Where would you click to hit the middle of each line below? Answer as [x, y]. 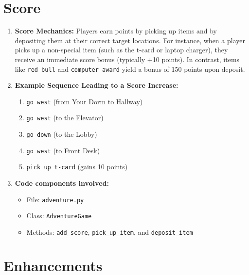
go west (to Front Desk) [63, 150]
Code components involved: [62, 183]
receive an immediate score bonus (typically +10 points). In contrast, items [127, 59]
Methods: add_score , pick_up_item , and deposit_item [110, 232]
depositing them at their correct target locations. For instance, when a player [130, 40]
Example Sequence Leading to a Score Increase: [97, 85]
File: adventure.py [55, 199]
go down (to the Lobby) [62, 134]
